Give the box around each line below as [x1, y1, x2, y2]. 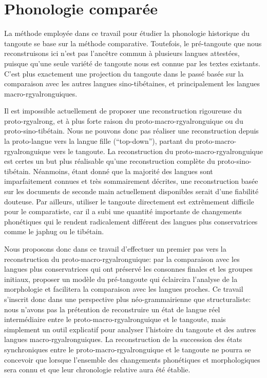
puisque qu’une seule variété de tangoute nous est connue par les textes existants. [4, 58, 260, 68]
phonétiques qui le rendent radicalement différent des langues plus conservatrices [4, 216, 258, 226]
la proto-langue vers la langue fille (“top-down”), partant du [4, 136, 194, 146]
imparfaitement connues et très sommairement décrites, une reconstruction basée [4, 176, 258, 186]
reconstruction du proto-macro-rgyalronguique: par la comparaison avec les [4, 253, 240, 264]
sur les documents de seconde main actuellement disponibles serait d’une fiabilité [4, 186, 259, 197]
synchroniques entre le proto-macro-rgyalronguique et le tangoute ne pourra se [4, 344, 251, 354]
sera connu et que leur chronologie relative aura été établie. [4, 364, 190, 375]
